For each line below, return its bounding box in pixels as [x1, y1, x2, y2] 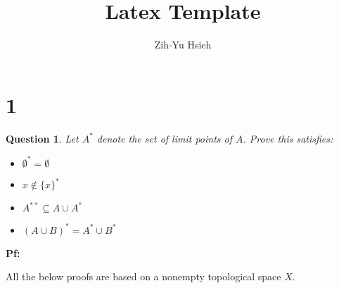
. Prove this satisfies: [243, 131, 333, 145]
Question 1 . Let [6, 131, 79, 145]
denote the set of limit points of [96, 131, 233, 145]
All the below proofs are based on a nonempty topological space [6, 269, 281, 284]
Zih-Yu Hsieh [154, 37, 212, 52]
